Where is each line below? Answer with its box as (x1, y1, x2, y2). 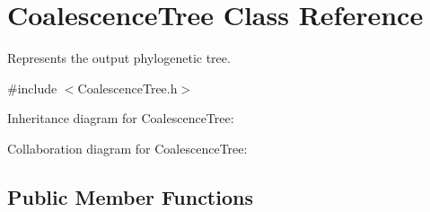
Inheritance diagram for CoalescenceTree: (7, 109, 234, 128)
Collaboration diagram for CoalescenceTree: (7, 138, 248, 157)
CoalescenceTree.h (77, 78, 178, 97)
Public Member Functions (7, 182, 253, 210)
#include (7, 78, 57, 97)
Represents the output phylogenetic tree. (7, 49, 231, 67)
